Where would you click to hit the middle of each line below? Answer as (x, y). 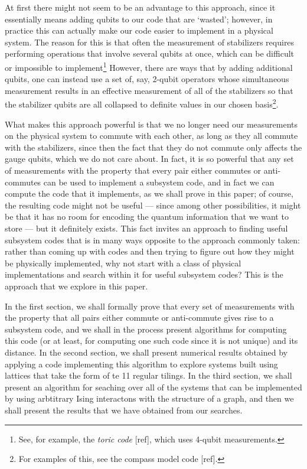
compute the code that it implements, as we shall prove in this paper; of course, (149, 193)
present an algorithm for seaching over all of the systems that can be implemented (153, 387)
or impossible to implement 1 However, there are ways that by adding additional (149, 66)
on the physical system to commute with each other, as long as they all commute (151, 136)
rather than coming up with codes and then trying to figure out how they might (150, 251)
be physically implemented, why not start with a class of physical (123, 263)
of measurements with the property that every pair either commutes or (133, 170)
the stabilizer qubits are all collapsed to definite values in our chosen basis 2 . (142, 103)
